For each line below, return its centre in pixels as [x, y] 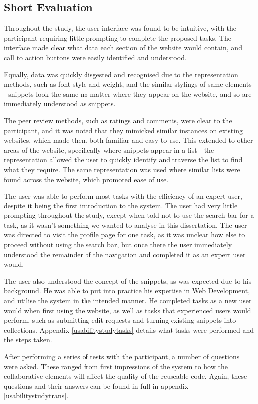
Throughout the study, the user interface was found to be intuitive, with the [120, 28]
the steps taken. [28, 339]
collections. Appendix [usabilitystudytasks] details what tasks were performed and [129, 329]
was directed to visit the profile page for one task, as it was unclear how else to [125, 235]
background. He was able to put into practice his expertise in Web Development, [127, 291]
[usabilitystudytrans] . [36, 395]
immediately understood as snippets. [60, 103]
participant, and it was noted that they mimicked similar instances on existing [123, 130]
